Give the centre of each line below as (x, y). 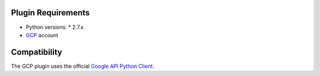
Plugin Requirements (50, 13)
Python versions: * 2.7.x (55, 27)
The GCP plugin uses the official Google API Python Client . (82, 66)
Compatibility (36, 52)
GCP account (42, 35)
